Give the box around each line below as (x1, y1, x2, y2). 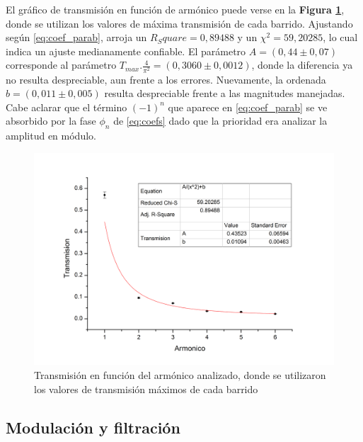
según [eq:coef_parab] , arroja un (6, 30, 147, 45)
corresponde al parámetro (6, 57, 117, 72)
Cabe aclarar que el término (6, 99, 127, 114)
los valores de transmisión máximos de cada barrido (34, 381, 258, 396)
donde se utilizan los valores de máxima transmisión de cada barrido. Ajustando (6, 16, 353, 30)
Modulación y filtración (6, 416, 180, 438)
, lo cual (323, 30, 358, 45)
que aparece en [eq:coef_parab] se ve (168, 99, 328, 114)
